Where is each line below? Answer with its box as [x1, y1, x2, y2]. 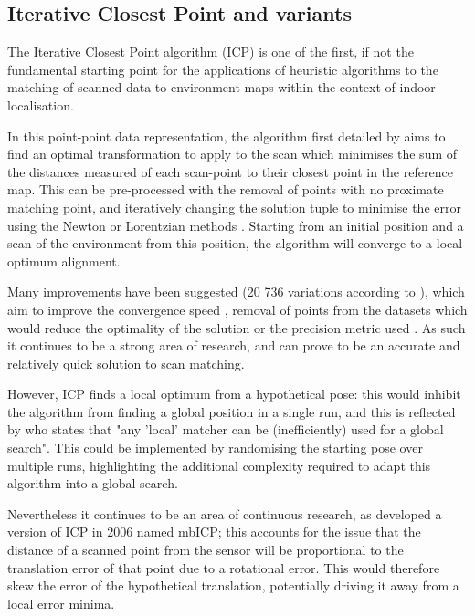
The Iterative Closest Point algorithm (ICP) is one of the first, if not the [7, 42, 414, 61]
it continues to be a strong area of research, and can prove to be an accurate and [7, 336, 460, 355]
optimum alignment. [7, 251, 121, 270]
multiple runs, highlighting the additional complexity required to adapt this [7, 455, 431, 475]
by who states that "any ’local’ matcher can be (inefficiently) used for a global [7, 420, 444, 439]
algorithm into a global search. [7, 474, 178, 493]
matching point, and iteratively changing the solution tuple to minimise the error [7, 197, 461, 216]
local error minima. [7, 593, 115, 612]
